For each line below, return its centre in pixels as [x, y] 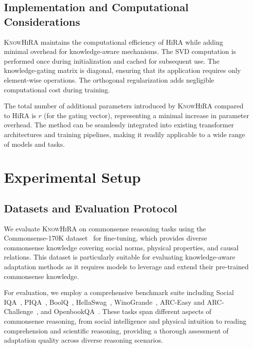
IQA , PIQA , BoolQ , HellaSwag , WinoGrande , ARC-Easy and [104, 302]
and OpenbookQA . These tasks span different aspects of [126, 311]
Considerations [42, 21]
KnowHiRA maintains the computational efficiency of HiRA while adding [114, 42]
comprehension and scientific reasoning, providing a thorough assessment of [116, 330]
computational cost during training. [57, 89]
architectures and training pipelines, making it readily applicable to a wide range [125, 134]
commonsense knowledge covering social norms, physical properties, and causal [121, 247]
